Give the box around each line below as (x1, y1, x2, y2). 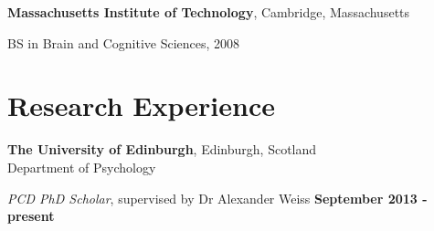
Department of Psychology (7, 157, 156, 176)
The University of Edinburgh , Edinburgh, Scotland (7, 140, 317, 159)
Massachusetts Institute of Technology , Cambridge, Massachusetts (7, 3, 410, 21)
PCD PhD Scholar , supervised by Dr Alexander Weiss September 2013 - (7, 188, 428, 207)
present (7, 206, 55, 226)
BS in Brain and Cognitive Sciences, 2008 (7, 33, 240, 52)
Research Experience (7, 87, 275, 124)
